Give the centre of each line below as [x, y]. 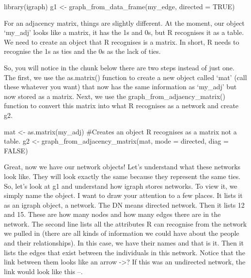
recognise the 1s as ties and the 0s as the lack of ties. [82, 51]
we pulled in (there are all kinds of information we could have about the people [122, 233]
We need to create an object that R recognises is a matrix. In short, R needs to [122, 41]
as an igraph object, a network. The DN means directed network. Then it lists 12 [124, 204]
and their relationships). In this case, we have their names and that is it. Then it [124, 243]
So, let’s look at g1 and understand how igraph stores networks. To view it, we [121, 186]
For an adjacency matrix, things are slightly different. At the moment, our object [124, 23]
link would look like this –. [43, 271]
